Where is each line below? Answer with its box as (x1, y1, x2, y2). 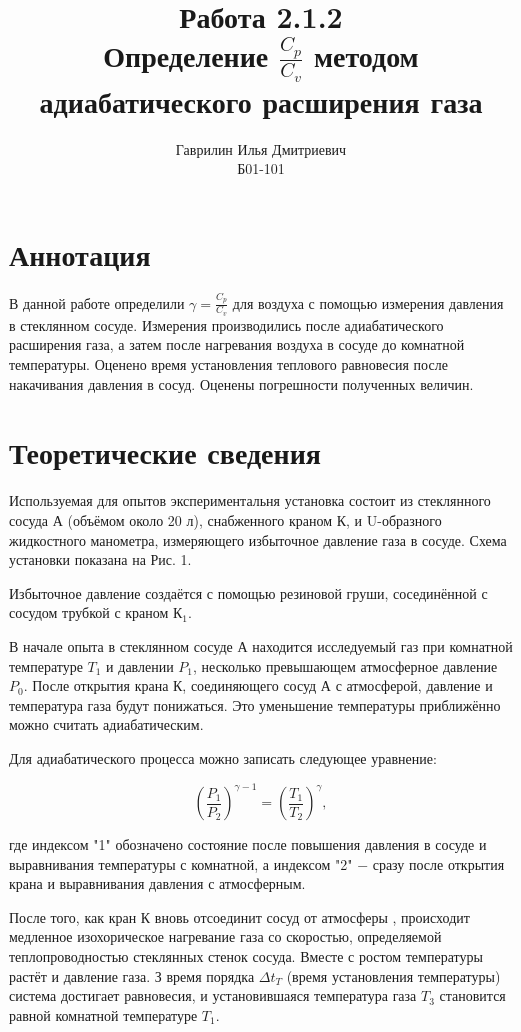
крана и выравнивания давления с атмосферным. (9, 873, 306, 894)
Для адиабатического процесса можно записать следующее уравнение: (9, 747, 437, 768)
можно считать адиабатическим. (9, 714, 204, 735)
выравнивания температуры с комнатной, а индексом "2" (9, 853, 353, 874)
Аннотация (9, 233, 151, 274)
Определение (103, 35, 269, 76)
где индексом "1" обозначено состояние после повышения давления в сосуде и (9, 834, 487, 854)
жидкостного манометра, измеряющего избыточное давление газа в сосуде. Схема (9, 529, 507, 550)
